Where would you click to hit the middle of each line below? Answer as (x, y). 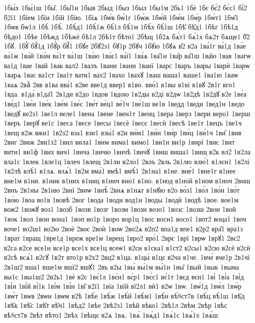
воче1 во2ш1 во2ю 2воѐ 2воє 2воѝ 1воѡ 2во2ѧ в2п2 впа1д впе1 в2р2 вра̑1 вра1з (124, 228)
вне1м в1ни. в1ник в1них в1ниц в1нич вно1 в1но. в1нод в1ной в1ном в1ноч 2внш (127, 180)
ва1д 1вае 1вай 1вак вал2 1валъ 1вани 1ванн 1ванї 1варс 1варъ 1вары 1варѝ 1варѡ (127, 65)
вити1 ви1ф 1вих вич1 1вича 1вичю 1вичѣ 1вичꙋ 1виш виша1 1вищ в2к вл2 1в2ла (127, 151)
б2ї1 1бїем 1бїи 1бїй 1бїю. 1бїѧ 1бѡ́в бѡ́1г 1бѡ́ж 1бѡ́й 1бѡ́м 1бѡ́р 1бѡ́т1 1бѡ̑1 (121, 17)
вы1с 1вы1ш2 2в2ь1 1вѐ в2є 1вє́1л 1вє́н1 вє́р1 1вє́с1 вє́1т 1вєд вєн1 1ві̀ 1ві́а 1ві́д (124, 276)
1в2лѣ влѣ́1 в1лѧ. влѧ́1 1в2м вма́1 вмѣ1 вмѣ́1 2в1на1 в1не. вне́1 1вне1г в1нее (120, 171)
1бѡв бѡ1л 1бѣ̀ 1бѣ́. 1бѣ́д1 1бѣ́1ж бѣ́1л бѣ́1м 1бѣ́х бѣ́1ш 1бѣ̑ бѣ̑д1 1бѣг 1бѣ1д (121, 27)
